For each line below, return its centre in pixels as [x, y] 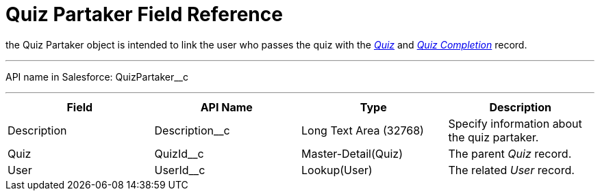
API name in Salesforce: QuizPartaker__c [97, 76]
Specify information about [515, 123]
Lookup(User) [337, 170]
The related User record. [511, 170]
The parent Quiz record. [510, 153]
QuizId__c [179, 153]
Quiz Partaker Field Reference [144, 14]
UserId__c [180, 170]
